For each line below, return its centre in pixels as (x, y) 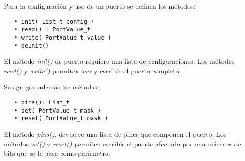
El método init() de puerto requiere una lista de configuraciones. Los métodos (119, 61)
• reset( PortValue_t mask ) (61, 119)
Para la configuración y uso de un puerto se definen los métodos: (100, 6)
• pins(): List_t (42, 102)
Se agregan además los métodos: (52, 87)
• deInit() (32, 46)
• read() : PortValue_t (52, 30)
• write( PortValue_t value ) (63, 37)
